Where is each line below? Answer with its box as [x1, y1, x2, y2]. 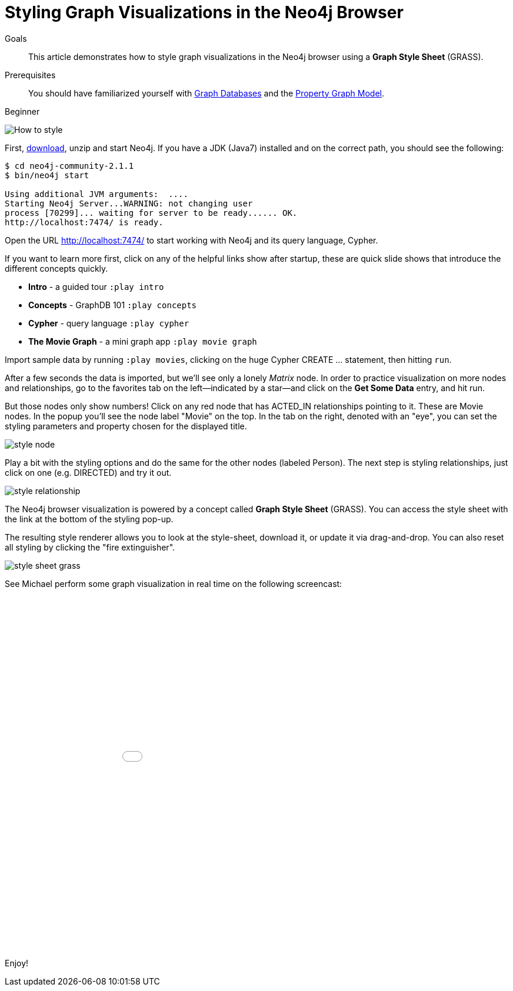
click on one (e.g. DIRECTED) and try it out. [5, 467, 172, 478]
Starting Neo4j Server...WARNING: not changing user [5, 198, 253, 208]
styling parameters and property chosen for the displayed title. [5, 421, 247, 431]
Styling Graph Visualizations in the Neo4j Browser [5, 2, 404, 22]
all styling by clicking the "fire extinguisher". [5, 542, 175, 552]
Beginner [5, 106, 40, 116]
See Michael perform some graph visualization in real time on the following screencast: [5, 578, 342, 589]
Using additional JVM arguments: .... [5, 189, 188, 199]
